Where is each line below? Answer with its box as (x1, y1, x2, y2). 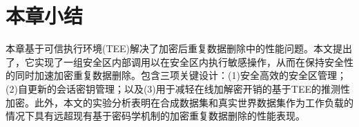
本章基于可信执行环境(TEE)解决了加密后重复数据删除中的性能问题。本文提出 (6, 41, 353, 56)
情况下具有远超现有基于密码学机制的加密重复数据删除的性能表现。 (6, 108, 305, 123)
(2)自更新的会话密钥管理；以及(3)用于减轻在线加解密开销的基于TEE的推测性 (6, 81, 350, 95)
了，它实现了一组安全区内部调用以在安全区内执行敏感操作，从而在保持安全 (6, 54, 344, 69)
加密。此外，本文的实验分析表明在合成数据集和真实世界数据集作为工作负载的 (6, 95, 353, 109)
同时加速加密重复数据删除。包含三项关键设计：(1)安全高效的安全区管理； (14, 68, 347, 82)
